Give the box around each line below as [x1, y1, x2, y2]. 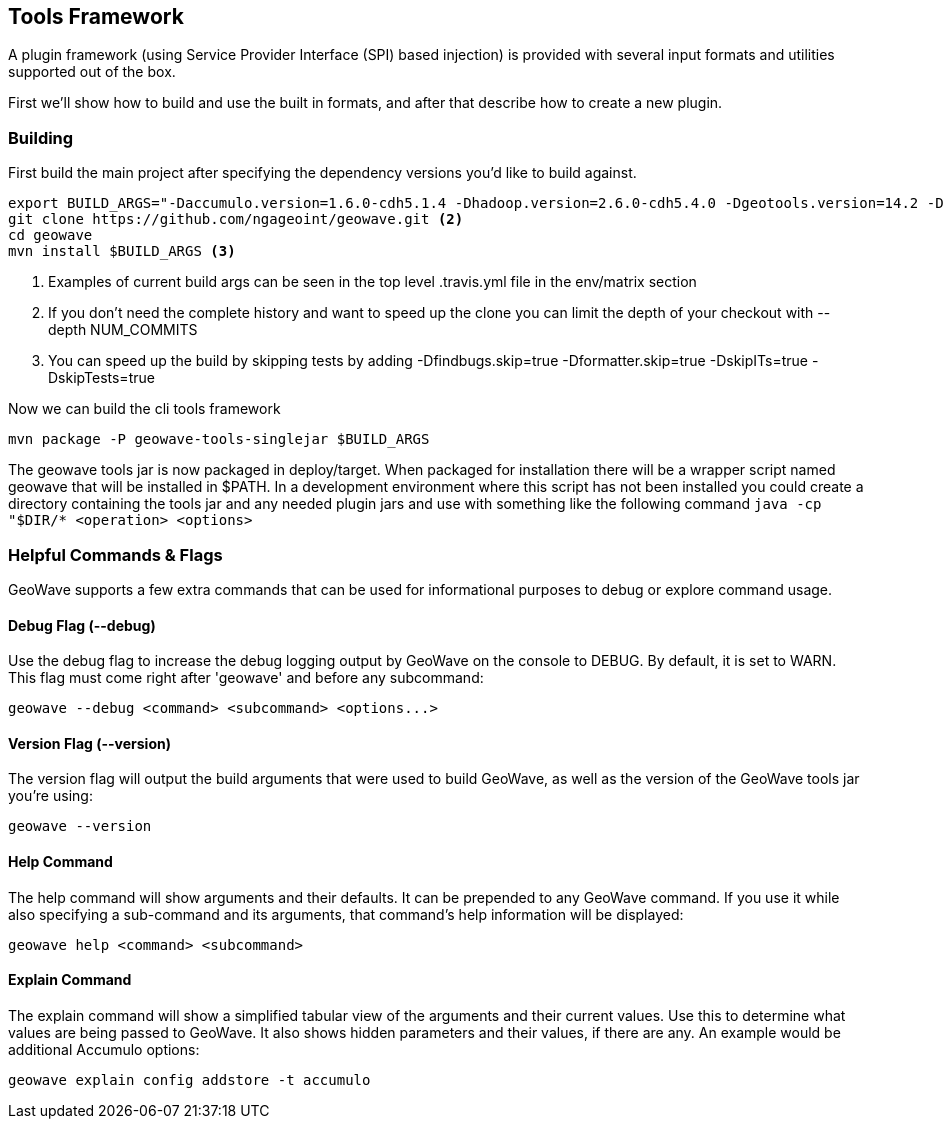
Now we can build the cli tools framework [8, 400, 281, 418]
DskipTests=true [48, 369, 155, 387]
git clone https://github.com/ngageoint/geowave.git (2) [8, 211, 464, 228]
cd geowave [8, 227, 93, 244]
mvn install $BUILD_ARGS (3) [8, 243, 236, 260]
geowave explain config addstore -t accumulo [8, 1071, 371, 1088]
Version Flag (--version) [8, 734, 171, 752]
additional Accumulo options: [8, 1040, 200, 1058]
